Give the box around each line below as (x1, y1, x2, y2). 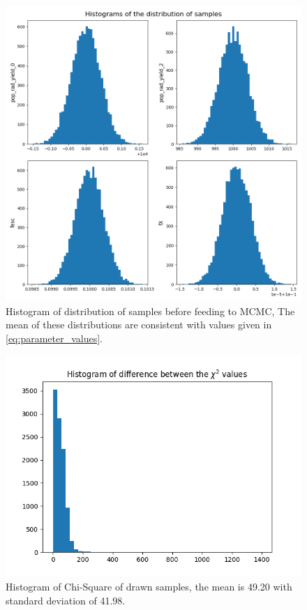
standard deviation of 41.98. (6, 593, 126, 607)
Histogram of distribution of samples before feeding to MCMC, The (6, 303, 295, 318)
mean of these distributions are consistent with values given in (6, 317, 272, 332)
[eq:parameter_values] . (6, 330, 103, 345)
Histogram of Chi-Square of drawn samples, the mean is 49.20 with (6, 579, 292, 593)
